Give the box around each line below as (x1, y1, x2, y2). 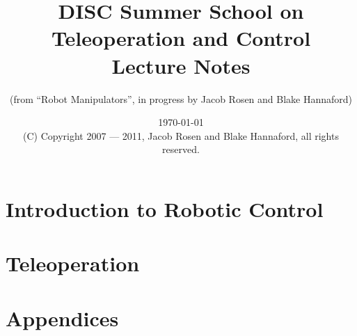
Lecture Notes (111, 51, 251, 79)
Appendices (6, 303, 119, 332)
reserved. (162, 142, 200, 157)
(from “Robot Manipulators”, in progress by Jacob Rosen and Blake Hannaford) (9, 91, 353, 106)
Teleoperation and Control (51, 24, 311, 52)
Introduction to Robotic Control (6, 194, 324, 223)
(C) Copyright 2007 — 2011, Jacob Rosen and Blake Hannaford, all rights (23, 128, 339, 143)
